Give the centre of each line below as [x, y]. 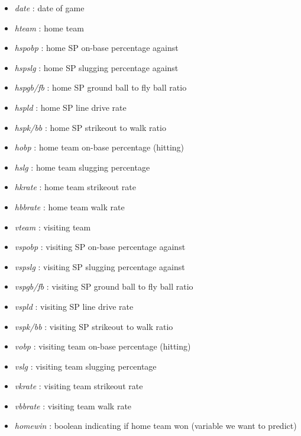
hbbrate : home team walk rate [69, 206]
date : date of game [49, 8]
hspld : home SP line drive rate [70, 107]
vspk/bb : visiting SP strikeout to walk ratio [94, 326]
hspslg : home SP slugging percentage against [96, 67]
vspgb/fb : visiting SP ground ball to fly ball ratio [104, 286]
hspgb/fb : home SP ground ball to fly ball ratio [101, 87]
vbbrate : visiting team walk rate [73, 405]
